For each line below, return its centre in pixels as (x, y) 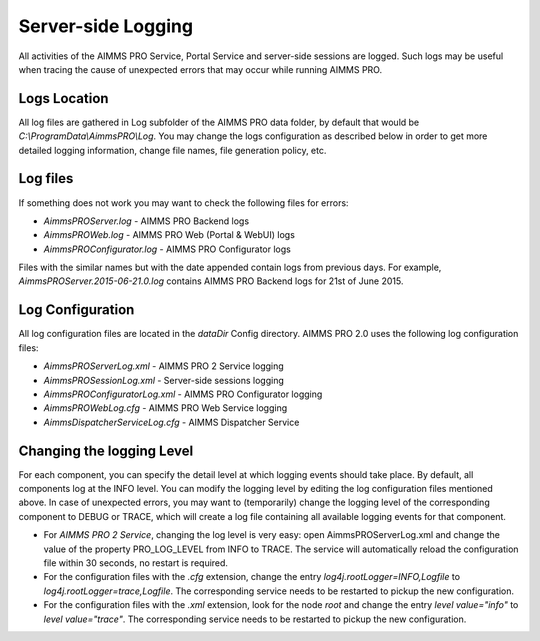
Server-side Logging (106, 26)
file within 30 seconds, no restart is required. (136, 562)
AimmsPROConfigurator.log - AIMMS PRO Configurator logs (167, 249)
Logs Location (63, 98)
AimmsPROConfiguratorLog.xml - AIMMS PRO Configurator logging (183, 394)
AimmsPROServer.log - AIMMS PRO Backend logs (146, 221)
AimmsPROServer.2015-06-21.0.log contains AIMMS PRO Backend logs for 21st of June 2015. (211, 281)
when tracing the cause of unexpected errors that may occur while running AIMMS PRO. (200, 69)
